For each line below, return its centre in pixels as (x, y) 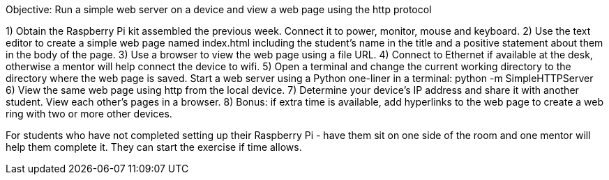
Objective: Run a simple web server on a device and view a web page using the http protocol (219, 9)
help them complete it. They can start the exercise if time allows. (154, 147)
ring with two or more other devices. (89, 114)
